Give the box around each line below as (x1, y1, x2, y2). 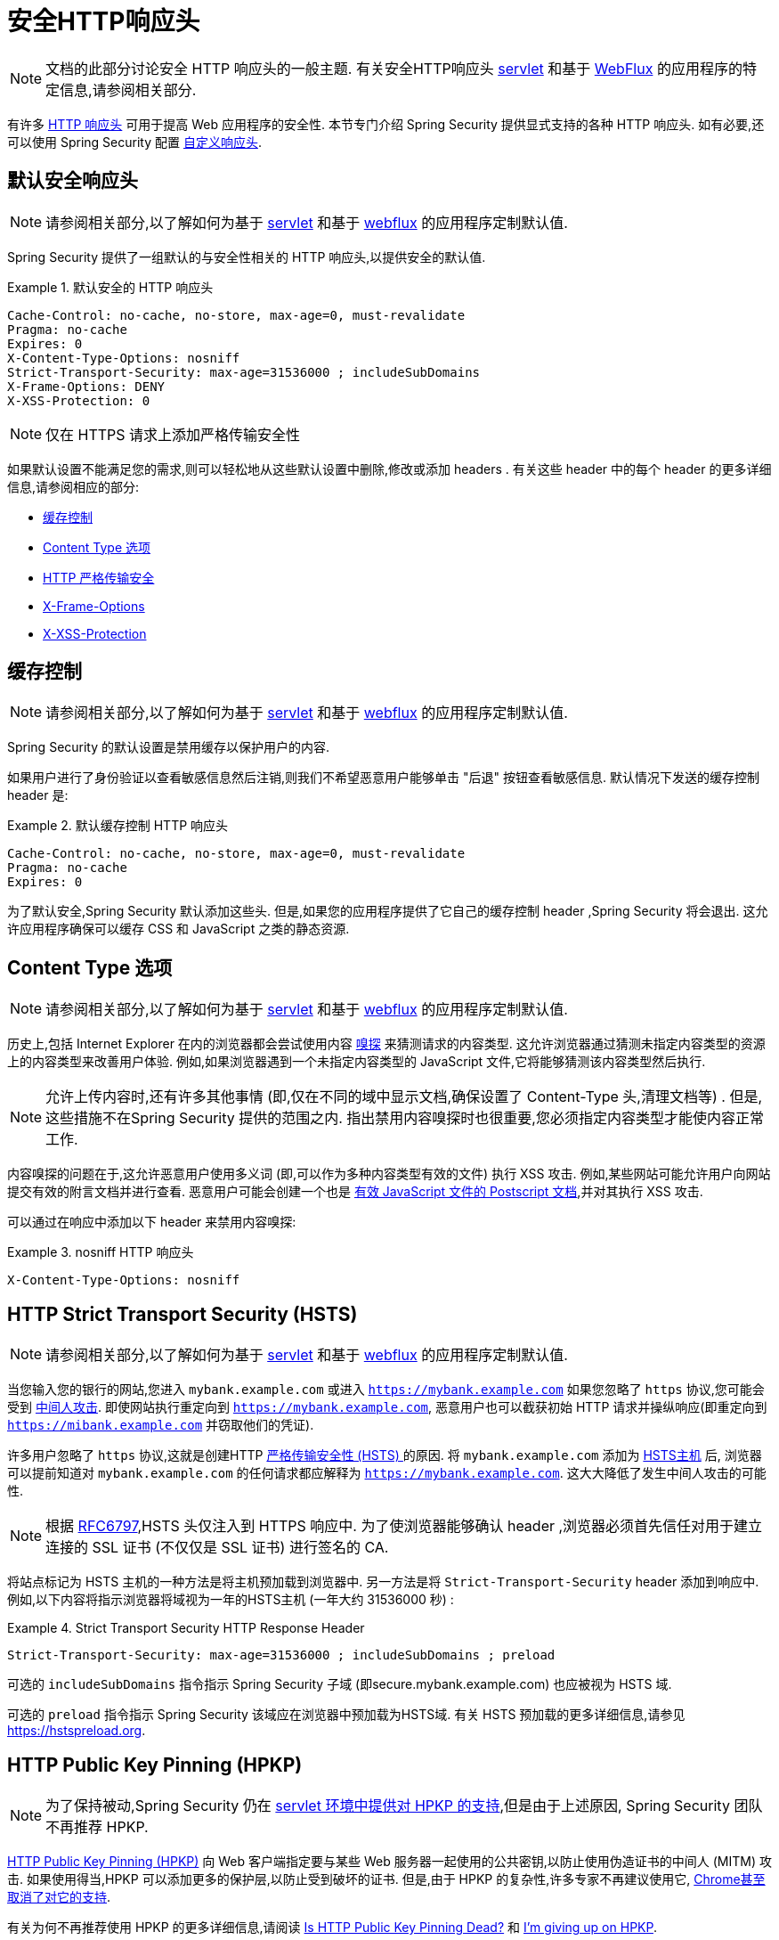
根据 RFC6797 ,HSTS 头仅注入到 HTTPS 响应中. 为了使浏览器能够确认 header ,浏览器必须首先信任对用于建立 (45, 1517, 763, 1536)
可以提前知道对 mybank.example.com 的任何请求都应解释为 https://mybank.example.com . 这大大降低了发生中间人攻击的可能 (7, 1465, 767, 1481)
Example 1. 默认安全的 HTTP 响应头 (7, 279, 214, 295)
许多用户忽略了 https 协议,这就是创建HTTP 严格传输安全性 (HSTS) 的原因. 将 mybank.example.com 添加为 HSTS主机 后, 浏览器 (7, 1447, 762, 1463)
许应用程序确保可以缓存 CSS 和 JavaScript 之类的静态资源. (7, 921, 350, 937)
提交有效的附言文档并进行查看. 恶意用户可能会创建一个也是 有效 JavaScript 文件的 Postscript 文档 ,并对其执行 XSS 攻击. (7, 1184, 703, 1200)
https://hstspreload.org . (7, 1723, 146, 1739)
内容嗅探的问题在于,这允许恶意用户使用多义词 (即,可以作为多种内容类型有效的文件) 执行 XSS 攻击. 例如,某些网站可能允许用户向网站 (7, 1166, 771, 1182)
